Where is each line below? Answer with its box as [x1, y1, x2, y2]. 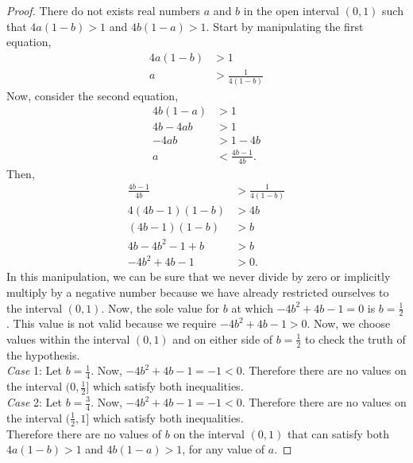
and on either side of [172, 330, 273, 347]
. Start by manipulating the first [206, 18, 364, 34]
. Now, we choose [307, 315, 391, 332]
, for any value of [182, 441, 265, 457]
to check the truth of [304, 330, 406, 347]
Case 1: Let [6, 362, 62, 379]
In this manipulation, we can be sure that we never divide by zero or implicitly [6, 268, 391, 285]
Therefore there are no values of [6, 425, 162, 442]
